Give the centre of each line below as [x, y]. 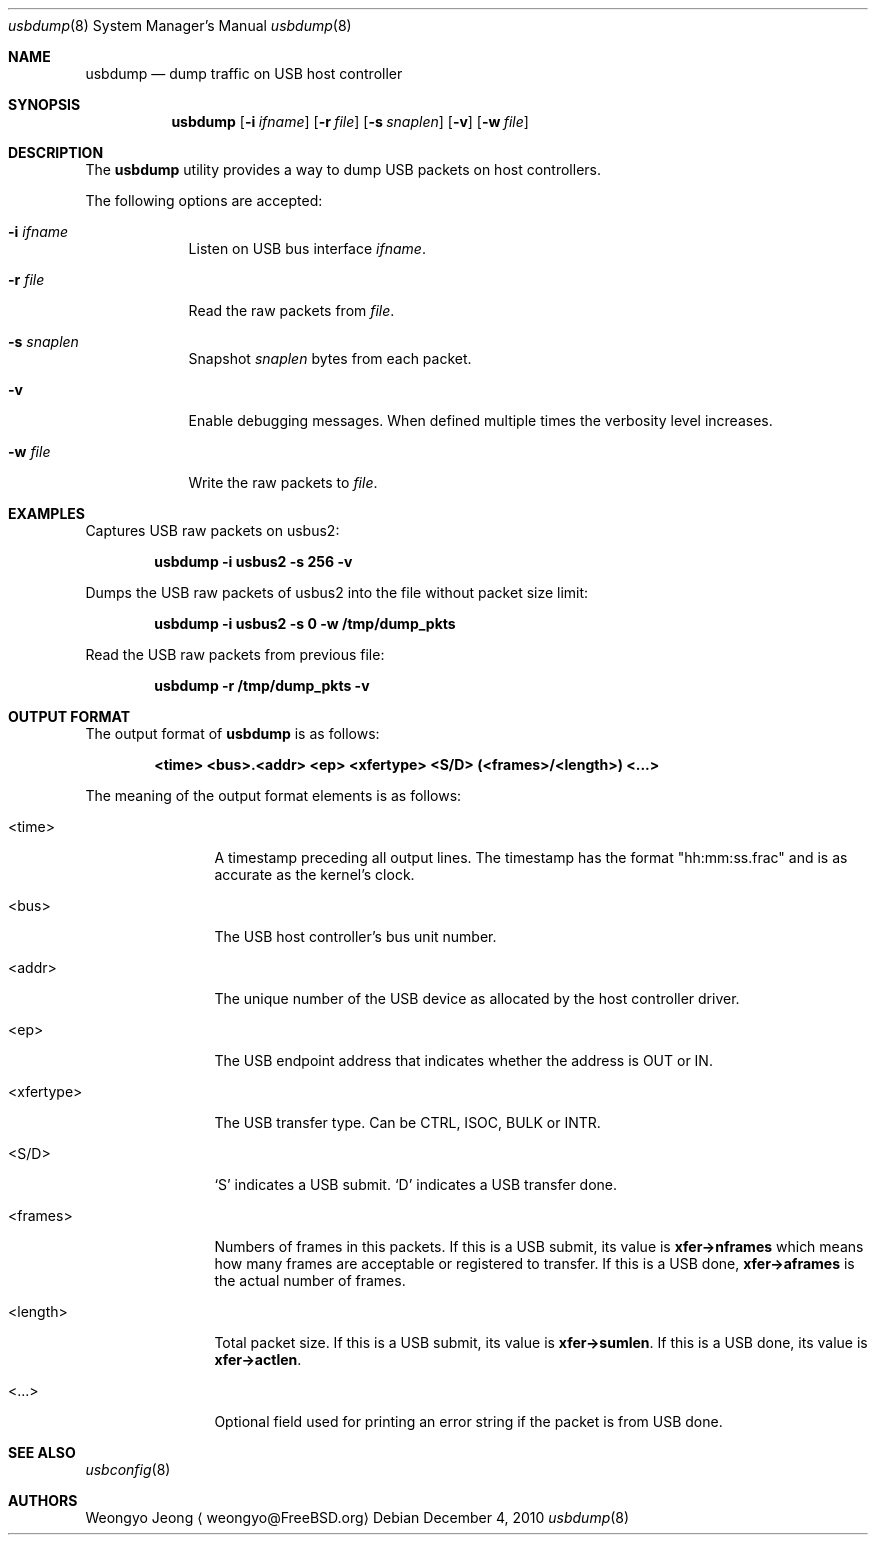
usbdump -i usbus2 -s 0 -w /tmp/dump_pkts [305, 623]
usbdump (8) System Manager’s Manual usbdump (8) [180, 25]
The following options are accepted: [204, 200]
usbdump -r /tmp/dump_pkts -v [262, 685]
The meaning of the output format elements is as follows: [273, 795]
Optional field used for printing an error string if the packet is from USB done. [468, 1421]
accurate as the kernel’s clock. [314, 874]
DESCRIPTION [56, 152]
